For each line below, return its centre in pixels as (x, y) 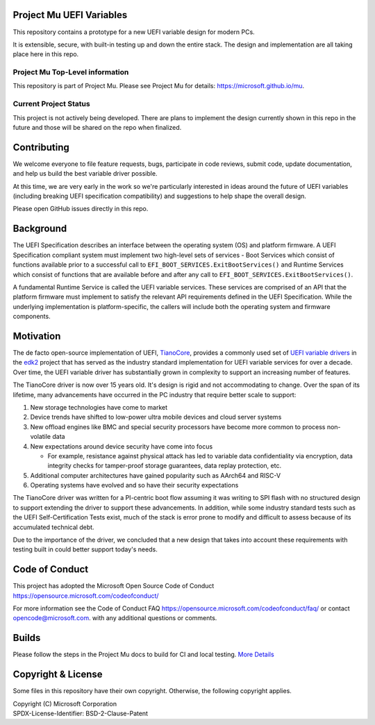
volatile (41, 437)
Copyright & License (58, 675)
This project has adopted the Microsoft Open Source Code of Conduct (114, 586)
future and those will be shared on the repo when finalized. (97, 127)
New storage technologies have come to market (99, 407)
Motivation (37, 336)
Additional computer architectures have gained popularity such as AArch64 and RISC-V (156, 475)
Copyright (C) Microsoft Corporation (65, 703)
